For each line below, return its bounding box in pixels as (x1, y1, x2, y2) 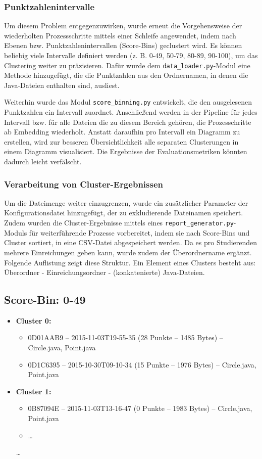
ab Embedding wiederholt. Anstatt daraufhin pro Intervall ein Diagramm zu (4, 126, 240, 137)
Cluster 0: (16, 315, 51, 326)
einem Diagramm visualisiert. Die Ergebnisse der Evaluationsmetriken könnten (4, 146, 247, 157)
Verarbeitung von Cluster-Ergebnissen (4, 177, 164, 190)
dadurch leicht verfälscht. (4, 156, 82, 167)
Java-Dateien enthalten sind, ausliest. (4, 79, 120, 90)
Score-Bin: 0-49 (4, 292, 86, 307)
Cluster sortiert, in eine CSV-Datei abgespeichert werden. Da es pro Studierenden (4, 237, 257, 248)
